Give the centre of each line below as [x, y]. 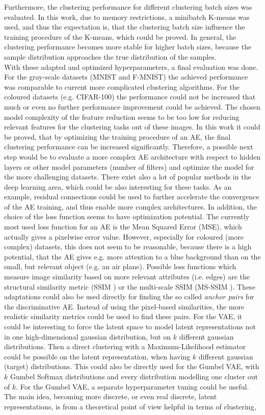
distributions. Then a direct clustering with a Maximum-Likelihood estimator [125, 346]
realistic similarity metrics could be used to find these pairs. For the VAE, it [123, 316]
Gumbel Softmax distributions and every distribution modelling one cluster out [134, 376]
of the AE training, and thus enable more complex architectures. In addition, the [130, 206]
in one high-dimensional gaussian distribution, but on [88, 336]
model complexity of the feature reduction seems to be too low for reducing [122, 116]
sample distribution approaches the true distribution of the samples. [110, 56]
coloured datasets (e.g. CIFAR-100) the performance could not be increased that [130, 97]
